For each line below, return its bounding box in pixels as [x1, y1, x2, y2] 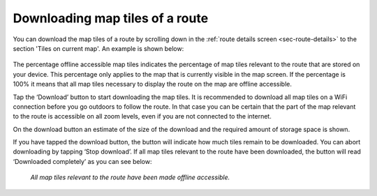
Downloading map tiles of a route [13, 10, 209, 26]
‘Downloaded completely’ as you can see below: [13, 157, 152, 165]
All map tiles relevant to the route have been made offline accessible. [30, 173, 230, 181]
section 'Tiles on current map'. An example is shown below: [13, 44, 184, 52]
